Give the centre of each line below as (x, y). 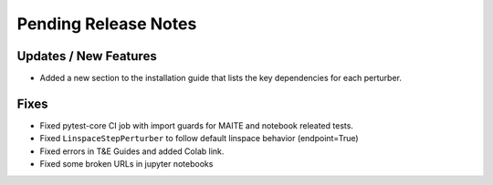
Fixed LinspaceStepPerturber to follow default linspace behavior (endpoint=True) (199, 139)
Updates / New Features (87, 56)
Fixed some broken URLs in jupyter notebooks (126, 164)
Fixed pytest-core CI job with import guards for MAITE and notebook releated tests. (196, 125)
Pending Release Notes (107, 24)
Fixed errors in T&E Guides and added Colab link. (132, 151)
